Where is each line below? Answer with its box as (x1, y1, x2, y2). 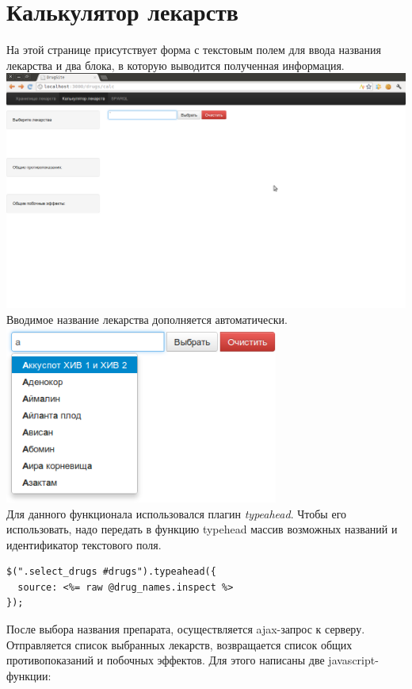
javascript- (328, 652, 379, 668)
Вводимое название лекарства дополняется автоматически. (6, 310, 288, 327)
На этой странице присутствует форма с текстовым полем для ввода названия (6, 41, 381, 58)
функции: (6, 667, 51, 683)
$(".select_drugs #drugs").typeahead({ (6, 566, 216, 578)
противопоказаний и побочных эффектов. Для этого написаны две (6, 652, 325, 668)
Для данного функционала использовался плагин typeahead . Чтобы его (6, 505, 347, 522)
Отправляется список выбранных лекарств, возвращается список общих (6, 636, 353, 652)
